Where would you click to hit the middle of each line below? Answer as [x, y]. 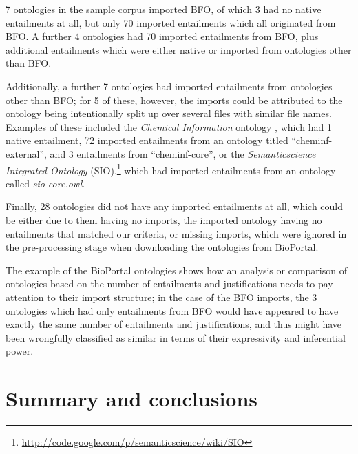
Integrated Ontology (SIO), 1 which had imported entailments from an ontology [171, 169]
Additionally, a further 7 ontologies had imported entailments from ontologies [169, 86]
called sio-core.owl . [45, 183]
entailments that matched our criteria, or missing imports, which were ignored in [176, 233]
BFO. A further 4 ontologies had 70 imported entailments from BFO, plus [162, 36]
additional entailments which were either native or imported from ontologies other [179, 49]
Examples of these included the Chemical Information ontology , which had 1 [169, 126]
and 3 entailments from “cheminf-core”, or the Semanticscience [183, 153]
